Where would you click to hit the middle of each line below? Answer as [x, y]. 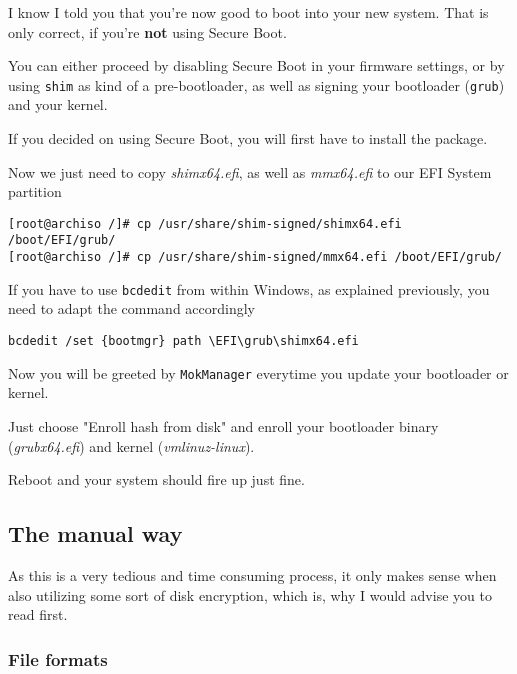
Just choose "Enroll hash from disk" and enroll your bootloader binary [223, 425]
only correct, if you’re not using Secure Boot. [147, 31]
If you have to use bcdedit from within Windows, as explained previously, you [249, 288]
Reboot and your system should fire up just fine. [156, 479]
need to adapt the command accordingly [131, 308]
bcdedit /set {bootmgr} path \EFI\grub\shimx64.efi [183, 341]
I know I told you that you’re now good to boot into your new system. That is [248, 12]
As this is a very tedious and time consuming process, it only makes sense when [252, 574]
